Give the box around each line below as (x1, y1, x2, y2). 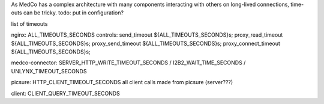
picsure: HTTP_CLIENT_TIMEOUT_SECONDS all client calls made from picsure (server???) (11, 79, 233, 86)
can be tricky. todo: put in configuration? (23, 9, 124, 16)
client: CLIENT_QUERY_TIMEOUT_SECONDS (11, 90, 120, 97)
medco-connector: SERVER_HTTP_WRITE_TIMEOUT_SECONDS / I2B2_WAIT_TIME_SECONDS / (11, 59, 246, 66)
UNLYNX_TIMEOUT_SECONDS (11, 67, 87, 75)
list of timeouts (11, 20, 48, 27)
